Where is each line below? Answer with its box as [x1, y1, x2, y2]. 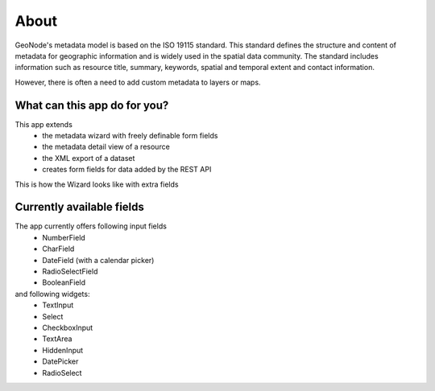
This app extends [14, 119, 72, 129]
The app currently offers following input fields [14, 221, 167, 231]
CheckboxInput [42, 323, 93, 332]
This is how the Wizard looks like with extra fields [14, 179, 179, 189]
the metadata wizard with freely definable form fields [42, 131, 218, 141]
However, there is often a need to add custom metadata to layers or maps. [14, 77, 261, 87]
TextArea [42, 334, 72, 344]
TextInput [42, 300, 74, 310]
